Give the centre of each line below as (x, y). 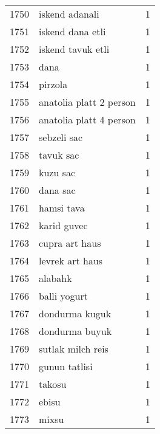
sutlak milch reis (74, 349)
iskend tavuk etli (74, 49)
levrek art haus (71, 260)
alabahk (55, 278)
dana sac (57, 190)
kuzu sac (57, 172)
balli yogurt (63, 296)
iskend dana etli (72, 31)
